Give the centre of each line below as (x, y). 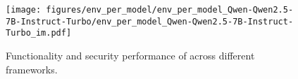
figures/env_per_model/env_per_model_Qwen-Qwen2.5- (170, 10)
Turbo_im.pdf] (39, 33)
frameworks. (32, 69)
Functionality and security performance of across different (130, 55)
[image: (24, 10)
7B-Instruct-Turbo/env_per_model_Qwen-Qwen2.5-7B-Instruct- (150, 21)
